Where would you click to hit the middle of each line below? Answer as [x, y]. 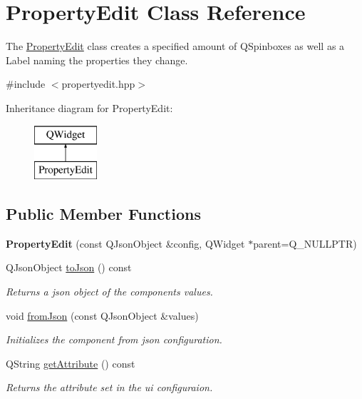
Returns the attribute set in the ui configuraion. [109, 387]
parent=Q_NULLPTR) [305, 243]
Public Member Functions [103, 214]
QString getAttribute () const [71, 363]
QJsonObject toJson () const [69, 267]
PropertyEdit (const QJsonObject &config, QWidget [125, 243]
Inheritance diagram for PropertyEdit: [89, 107]
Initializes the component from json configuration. [114, 339]
